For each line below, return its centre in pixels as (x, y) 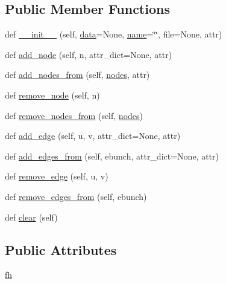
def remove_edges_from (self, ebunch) (76, 196)
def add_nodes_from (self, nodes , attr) (77, 75)
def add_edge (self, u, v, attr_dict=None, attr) (93, 136)
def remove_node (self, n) (52, 95)
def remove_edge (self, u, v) (57, 176)
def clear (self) (31, 217)
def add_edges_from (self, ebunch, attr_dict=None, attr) (112, 156)
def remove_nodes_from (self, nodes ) (74, 115)
